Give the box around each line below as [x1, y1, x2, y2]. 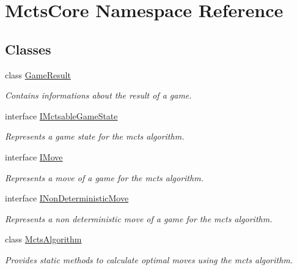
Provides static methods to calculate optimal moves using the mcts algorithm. [5, 253, 293, 266]
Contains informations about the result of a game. [5, 89, 192, 102]
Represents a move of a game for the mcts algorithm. [5, 171, 204, 184]
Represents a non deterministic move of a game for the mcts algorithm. [5, 212, 273, 225]
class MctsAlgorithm [5, 233, 82, 246]
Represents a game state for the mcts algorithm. [5, 130, 185, 143]
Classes [5, 39, 51, 58]
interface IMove [5, 150, 63, 163]
